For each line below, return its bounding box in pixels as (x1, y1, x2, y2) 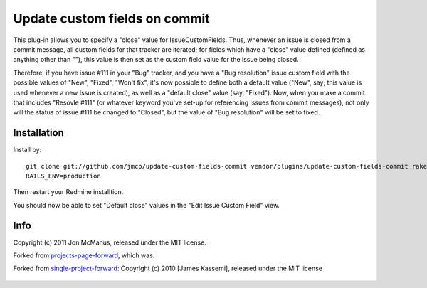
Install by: (13, 146, 42, 154)
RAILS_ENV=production (26, 171, 101, 180)
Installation (13, 127, 64, 139)
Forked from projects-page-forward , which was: (13, 251, 155, 260)
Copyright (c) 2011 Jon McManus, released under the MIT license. (13, 238, 206, 247)
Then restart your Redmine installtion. (13, 188, 124, 196)
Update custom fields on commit (13, 11, 210, 26)
